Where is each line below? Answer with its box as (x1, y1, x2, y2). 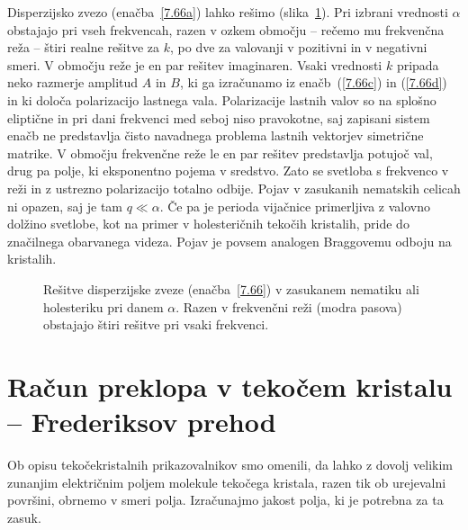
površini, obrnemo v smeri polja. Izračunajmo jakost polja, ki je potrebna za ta (7, 490, 444, 509)
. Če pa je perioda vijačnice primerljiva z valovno (159, 196, 430, 215)
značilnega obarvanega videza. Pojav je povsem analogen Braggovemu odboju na (7, 231, 452, 250)
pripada (396, 55, 439, 74)
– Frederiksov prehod (7, 403, 276, 440)
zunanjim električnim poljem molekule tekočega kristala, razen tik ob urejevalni (7, 472, 446, 491)
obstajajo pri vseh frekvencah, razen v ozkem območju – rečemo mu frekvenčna (7, 20, 445, 39)
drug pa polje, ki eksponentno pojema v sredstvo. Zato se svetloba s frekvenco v (7, 161, 449, 180)
